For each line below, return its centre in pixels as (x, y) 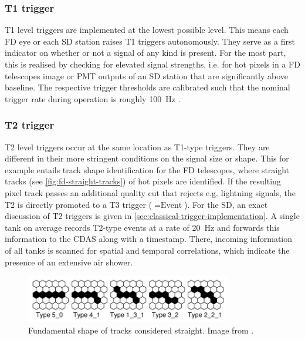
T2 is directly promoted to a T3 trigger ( (79, 204)
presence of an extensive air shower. (69, 262)
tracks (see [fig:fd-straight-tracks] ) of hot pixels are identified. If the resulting (143, 181)
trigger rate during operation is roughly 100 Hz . (93, 98)
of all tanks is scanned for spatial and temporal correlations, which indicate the (147, 250)
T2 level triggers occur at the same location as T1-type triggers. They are (137, 147)
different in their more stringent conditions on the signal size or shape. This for (147, 158)
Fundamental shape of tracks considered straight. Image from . (141, 330)
